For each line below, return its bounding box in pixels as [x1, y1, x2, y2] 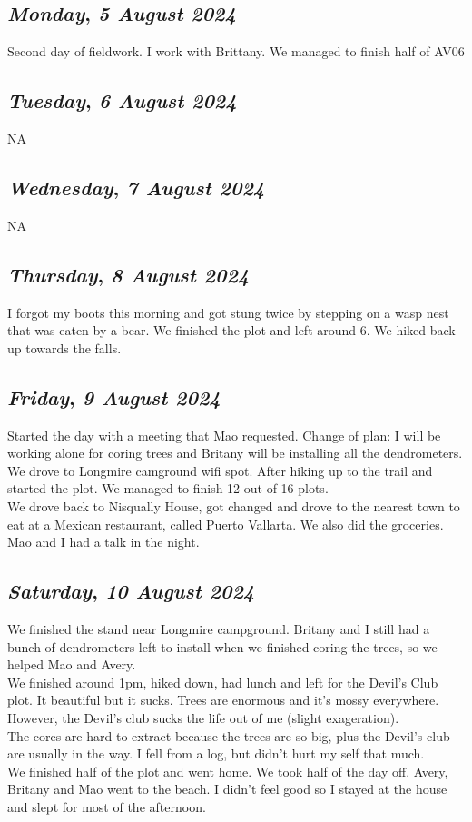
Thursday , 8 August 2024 [7, 260, 250, 288]
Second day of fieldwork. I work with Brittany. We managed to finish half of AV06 [7, 42, 465, 61]
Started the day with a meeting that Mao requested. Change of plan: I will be [7, 425, 441, 444]
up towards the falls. [7, 338, 122, 357]
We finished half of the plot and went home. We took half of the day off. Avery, [7, 761, 448, 780]
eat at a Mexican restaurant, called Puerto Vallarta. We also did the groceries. [7, 514, 444, 533]
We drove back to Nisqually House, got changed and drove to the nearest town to [7, 496, 460, 515]
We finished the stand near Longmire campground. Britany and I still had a [7, 619, 430, 638]
